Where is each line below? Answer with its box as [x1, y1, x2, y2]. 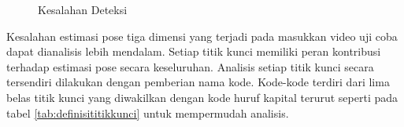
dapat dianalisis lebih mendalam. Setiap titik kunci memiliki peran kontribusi [6, 43, 381, 60]
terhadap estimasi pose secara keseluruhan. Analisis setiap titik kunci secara [6, 58, 374, 74]
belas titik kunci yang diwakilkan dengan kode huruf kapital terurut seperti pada [6, 89, 398, 105]
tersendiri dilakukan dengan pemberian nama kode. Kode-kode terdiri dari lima [6, 74, 390, 90]
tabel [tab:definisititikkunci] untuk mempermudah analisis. [6, 104, 289, 121]
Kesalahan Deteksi [38, 2, 128, 17]
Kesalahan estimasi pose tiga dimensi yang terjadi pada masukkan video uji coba [6, 27, 398, 44]
